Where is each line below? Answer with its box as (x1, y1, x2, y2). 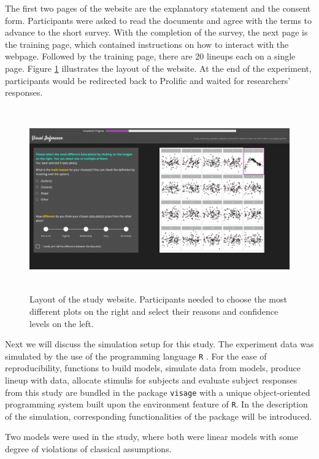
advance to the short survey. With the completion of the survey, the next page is (5, 26, 308, 39)
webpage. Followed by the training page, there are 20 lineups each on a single (5, 50, 296, 63)
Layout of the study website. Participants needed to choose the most (29, 293, 287, 306)
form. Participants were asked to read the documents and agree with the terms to (5, 13, 312, 26)
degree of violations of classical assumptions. (5, 442, 172, 455)
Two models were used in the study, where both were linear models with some (5, 430, 298, 443)
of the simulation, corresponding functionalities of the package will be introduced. (5, 409, 312, 422)
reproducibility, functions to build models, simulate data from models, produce (5, 361, 301, 374)
